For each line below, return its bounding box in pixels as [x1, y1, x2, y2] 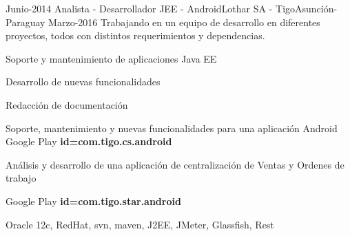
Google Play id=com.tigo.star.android [6, 193, 181, 208]
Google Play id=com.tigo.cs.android [6, 134, 172, 149]
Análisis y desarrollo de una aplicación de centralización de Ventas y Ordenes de [6, 157, 344, 171]
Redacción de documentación [6, 97, 128, 111]
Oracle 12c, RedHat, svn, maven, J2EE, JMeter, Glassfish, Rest [6, 217, 274, 231]
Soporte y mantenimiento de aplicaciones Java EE [6, 51, 217, 65]
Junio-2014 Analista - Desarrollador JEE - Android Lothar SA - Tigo [6, 1, 296, 15]
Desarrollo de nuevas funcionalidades [6, 74, 161, 89]
